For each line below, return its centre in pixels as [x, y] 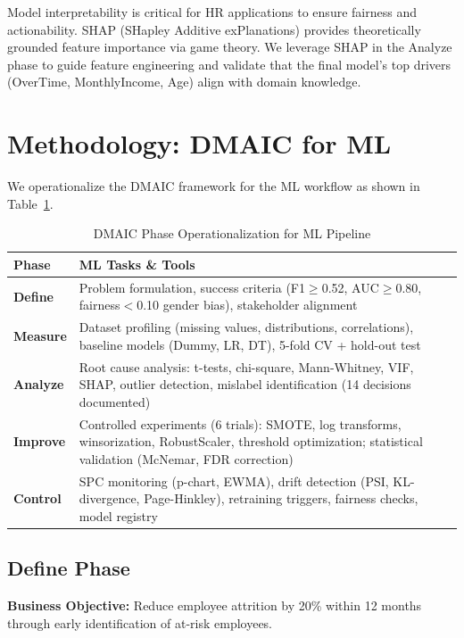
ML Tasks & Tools [137, 264]
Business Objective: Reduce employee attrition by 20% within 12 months [215, 605]
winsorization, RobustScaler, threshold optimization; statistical [251, 441]
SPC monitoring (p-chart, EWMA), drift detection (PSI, [234, 481]
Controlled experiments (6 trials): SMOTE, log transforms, [240, 423]
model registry [118, 515]
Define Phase [69, 568]
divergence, [109, 498]
